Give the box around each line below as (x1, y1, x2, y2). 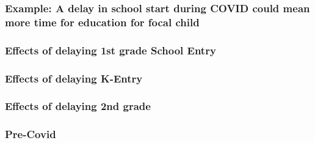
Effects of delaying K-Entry (5, 70, 143, 86)
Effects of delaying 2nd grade (5, 98, 151, 114)
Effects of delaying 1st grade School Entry (5, 42, 216, 57)
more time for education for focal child (5, 14, 200, 29)
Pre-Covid (5, 127, 56, 142)
